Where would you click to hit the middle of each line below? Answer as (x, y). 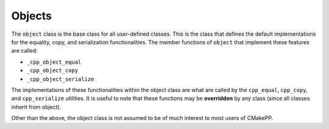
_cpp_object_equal (54, 62)
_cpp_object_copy (52, 71)
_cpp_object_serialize (60, 79)
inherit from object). (36, 107)
